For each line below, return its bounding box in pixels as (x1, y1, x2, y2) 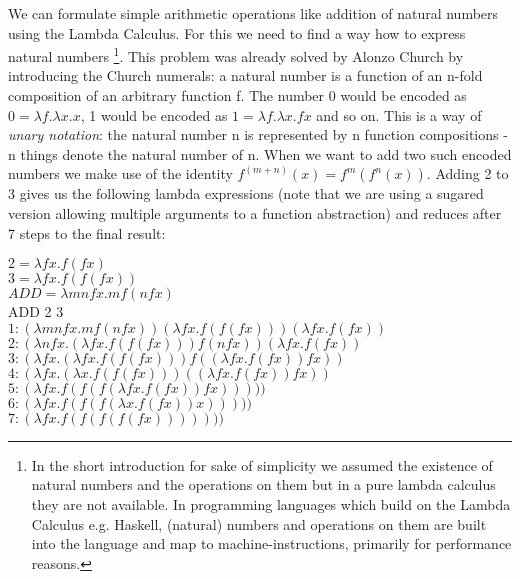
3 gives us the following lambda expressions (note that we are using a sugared (8, 183, 484, 204)
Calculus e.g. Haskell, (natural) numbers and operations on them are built (31, 513, 487, 534)
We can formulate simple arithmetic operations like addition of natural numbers (8, 3, 499, 23)
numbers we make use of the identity (8, 163, 233, 184)
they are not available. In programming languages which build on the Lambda (31, 493, 511, 514)
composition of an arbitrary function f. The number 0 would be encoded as (8, 85, 467, 106)
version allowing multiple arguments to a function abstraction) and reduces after (8, 203, 502, 223)
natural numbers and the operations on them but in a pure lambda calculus (31, 474, 496, 495)
